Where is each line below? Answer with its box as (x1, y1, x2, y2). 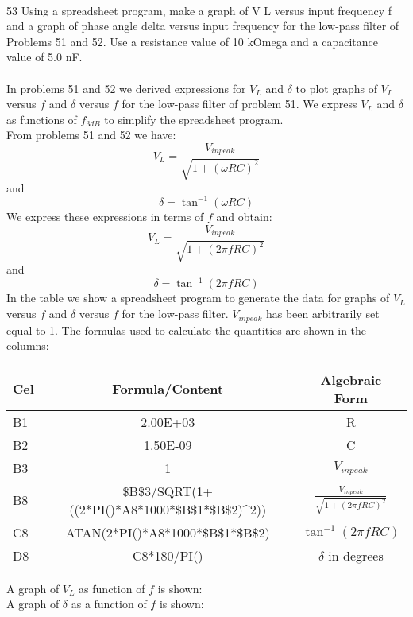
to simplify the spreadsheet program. (104, 111, 284, 127)
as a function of (71, 596, 147, 612)
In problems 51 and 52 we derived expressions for (6, 80, 246, 96)
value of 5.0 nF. (6, 49, 83, 65)
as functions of (6, 111, 77, 127)
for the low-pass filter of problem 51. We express (122, 95, 357, 112)
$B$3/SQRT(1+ (122, 481, 213, 500)
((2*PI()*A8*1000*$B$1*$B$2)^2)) (69, 499, 267, 518)
